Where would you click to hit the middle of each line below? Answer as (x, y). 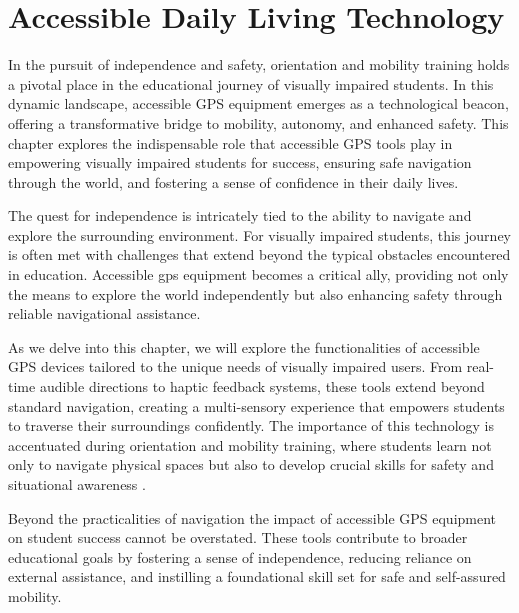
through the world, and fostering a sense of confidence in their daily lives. (233, 181)
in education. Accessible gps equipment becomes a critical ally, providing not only (258, 274)
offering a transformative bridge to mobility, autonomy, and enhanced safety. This (258, 122)
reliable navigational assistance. (104, 313)
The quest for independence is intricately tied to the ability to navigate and (240, 215)
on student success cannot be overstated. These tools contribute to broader (238, 537)
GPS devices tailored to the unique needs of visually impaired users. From (235, 366)
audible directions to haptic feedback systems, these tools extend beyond (262, 386)
